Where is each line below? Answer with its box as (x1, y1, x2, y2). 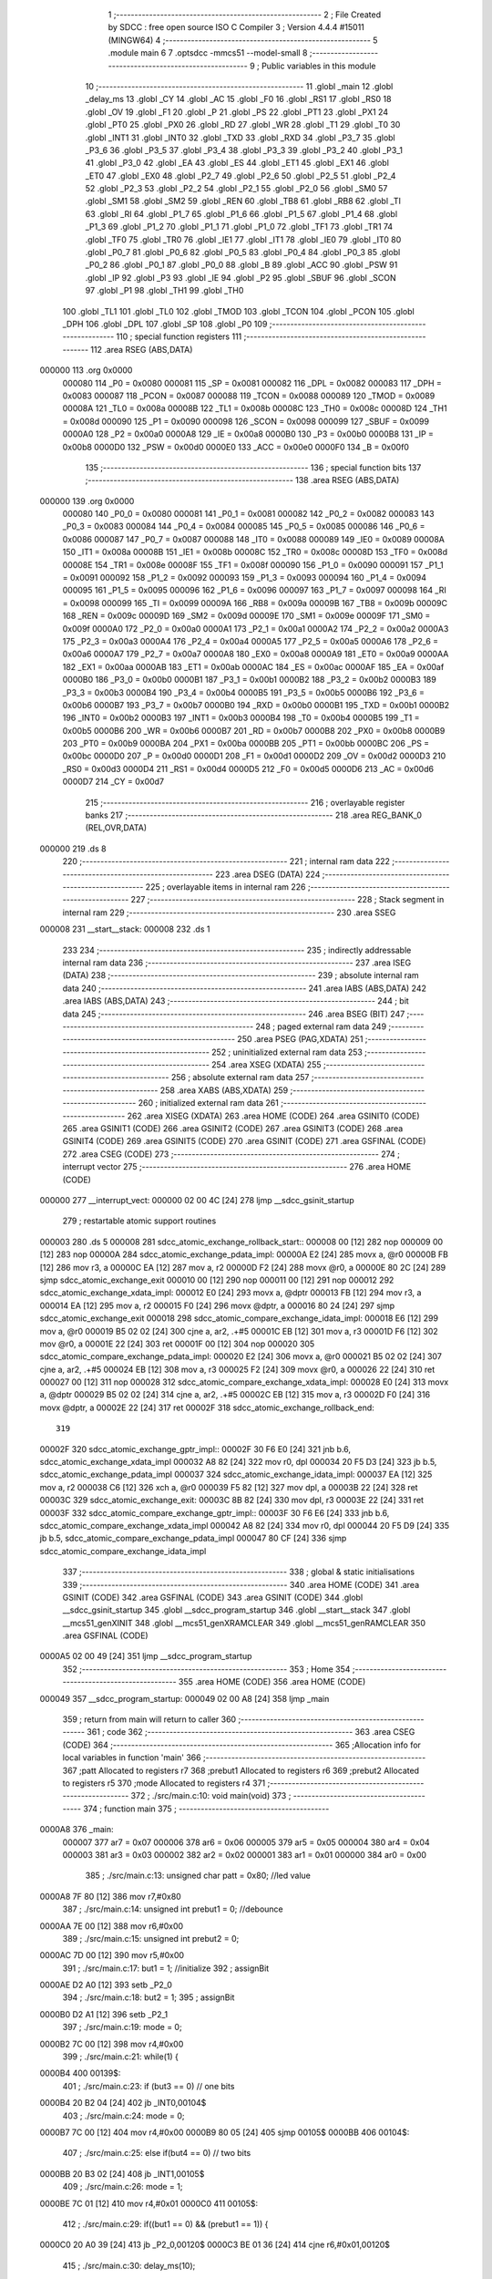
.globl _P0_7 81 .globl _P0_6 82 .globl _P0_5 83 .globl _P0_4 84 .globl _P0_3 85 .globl (85, 247, 401, 258)
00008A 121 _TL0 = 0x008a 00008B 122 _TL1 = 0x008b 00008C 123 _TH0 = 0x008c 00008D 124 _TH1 (62, 403, 447, 414)
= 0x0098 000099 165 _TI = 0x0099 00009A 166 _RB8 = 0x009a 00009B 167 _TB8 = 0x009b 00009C (62, 597, 448, 608)
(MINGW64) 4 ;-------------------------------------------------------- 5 (108, 35, 378, 46)
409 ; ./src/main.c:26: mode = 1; (62, 2181, 183, 2192)
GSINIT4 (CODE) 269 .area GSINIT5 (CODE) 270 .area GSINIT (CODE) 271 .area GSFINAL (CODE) (62, 1136, 426, 1147)
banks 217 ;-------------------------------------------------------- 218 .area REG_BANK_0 (85, 810, 423, 820)
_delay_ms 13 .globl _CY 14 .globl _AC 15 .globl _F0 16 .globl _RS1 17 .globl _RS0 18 (85, 94, 392, 105)
